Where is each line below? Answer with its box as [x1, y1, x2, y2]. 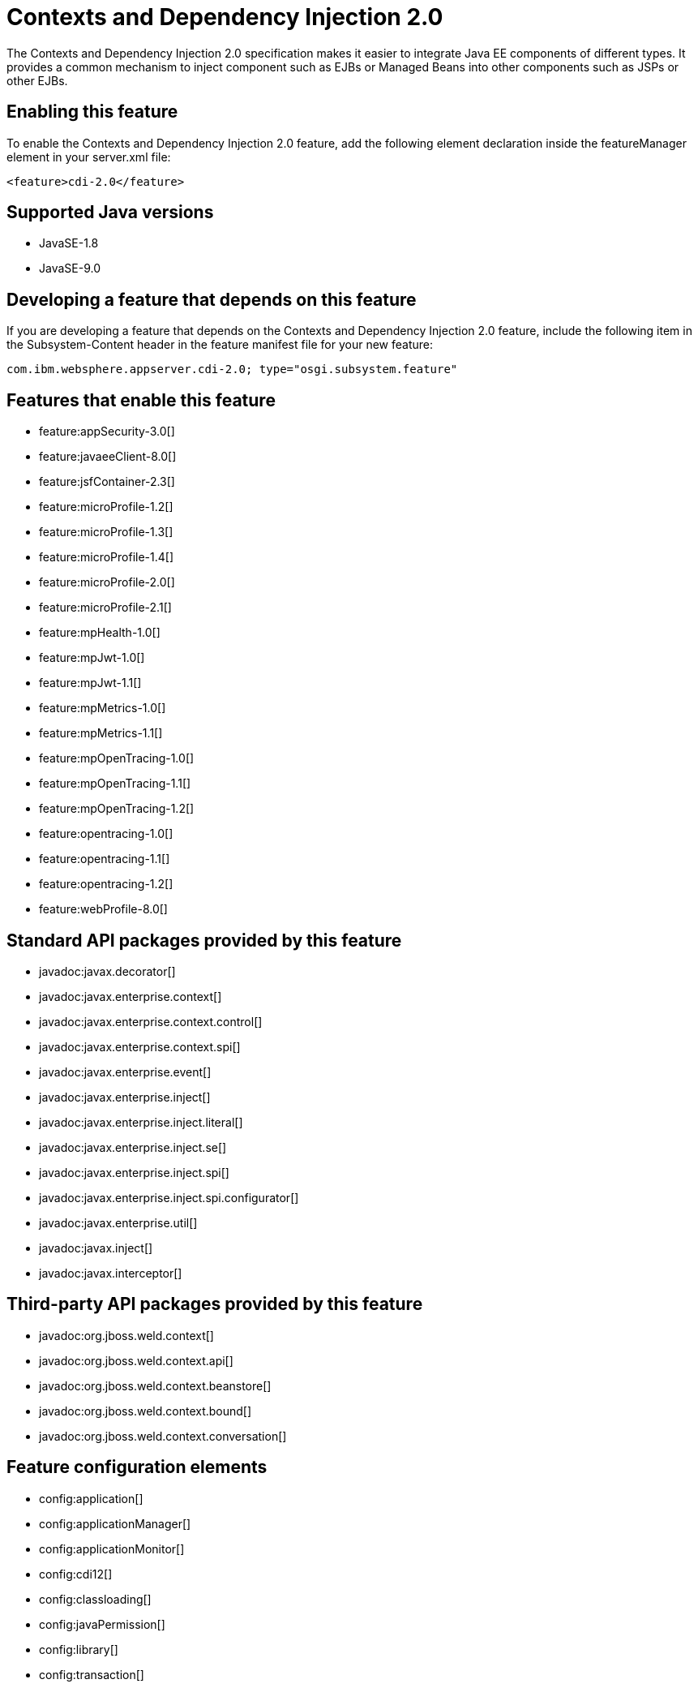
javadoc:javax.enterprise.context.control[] [39, 1014, 263, 1029]
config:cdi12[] [39, 1566, 113, 1581]
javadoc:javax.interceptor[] [39, 1265, 182, 1280]
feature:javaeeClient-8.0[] [39, 449, 177, 464]
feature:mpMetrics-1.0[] [39, 701, 166, 715]
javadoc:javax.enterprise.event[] [39, 1064, 212, 1079]
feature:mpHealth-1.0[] [39, 625, 161, 640]
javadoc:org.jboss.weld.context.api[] [39, 1353, 233, 1368]
